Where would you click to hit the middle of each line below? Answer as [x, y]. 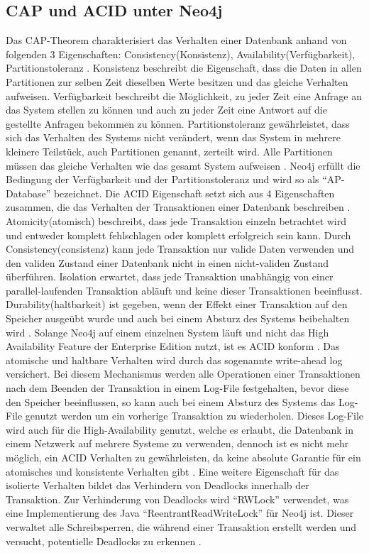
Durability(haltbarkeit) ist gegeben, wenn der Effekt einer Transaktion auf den [177, 304]
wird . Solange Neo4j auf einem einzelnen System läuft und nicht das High [167, 332]
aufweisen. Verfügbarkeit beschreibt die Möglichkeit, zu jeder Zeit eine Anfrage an [184, 95]
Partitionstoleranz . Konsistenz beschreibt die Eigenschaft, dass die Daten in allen [184, 68]
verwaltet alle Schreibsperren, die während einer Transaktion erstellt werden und [181, 526]
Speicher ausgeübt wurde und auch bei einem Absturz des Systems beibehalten [178, 318]
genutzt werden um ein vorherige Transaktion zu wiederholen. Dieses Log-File [194, 416]
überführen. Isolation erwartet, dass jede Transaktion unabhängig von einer [170, 276]
